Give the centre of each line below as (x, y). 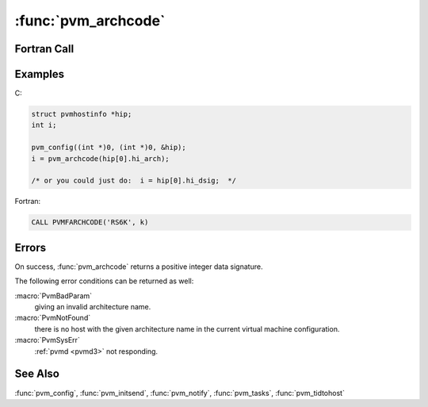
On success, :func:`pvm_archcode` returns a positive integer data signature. (139, 267)
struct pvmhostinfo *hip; (82, 114)
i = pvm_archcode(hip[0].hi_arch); (100, 158)
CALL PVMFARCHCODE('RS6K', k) (90, 223)
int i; (44, 125)
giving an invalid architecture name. (93, 307)
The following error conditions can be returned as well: (104, 281)
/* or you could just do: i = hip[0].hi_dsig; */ (134, 181)
